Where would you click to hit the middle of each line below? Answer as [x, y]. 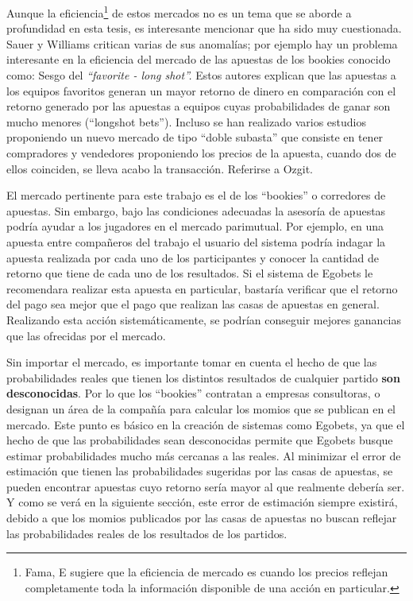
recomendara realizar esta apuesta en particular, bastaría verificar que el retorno [202, 288]
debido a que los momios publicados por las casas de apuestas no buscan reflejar [202, 518]
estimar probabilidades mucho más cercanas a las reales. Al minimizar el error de [204, 455]
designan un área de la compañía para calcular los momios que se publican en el [201, 408]
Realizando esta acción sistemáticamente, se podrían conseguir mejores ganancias [204, 319]
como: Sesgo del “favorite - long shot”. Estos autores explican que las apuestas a [201, 75]
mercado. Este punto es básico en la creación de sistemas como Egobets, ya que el [206, 424]
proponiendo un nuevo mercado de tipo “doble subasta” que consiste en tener [195, 137]
